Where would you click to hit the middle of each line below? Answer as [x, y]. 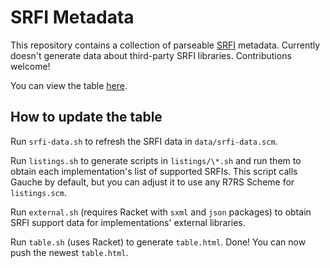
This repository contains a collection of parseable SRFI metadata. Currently [165, 45]
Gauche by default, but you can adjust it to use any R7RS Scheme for [152, 182]
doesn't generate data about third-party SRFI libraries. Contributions [151, 55]
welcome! [30, 66]
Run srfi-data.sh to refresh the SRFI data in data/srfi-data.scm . [144, 141]
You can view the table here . [69, 85]
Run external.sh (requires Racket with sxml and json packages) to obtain [161, 212]
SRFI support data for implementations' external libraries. [128, 222]
